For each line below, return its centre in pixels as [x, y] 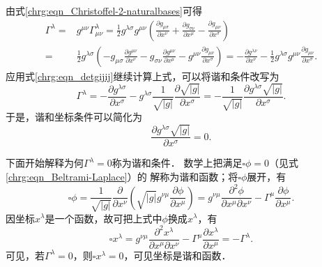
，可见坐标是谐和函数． [177, 255]
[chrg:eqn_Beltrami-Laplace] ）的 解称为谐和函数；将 [122, 176]
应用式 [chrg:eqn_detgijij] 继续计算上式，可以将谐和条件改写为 [143, 76]
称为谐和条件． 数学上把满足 [177, 163]
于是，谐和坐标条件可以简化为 [74, 117]
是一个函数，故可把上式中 [103, 218]
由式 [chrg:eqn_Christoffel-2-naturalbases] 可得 [104, 10]
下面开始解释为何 [45, 163]
